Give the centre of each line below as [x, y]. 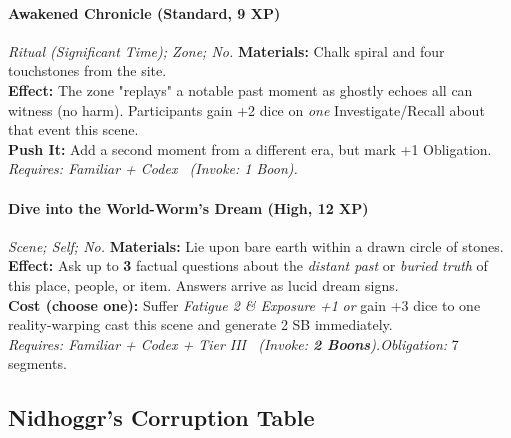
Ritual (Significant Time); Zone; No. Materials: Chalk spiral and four [226, 50]
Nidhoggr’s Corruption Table [161, 417]
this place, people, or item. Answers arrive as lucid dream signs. [203, 284]
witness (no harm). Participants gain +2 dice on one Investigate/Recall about [246, 109]
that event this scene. [73, 129]
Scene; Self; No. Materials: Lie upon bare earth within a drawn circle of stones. [256, 245]
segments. [37, 363]
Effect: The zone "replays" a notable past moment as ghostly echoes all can [240, 89]
